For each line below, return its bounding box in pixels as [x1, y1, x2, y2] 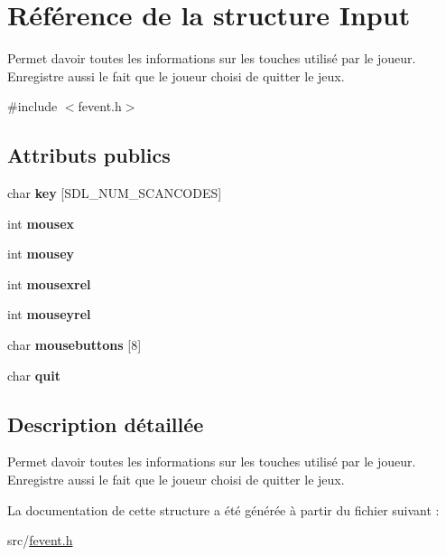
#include [7, 97, 58, 116]
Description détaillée [7, 410, 204, 438]
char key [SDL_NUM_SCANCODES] [7, 184, 222, 203]
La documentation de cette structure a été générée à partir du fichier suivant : [7, 500, 440, 519]
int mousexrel [7, 274, 91, 293]
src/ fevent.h [7, 531, 73, 550]
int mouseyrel [7, 305, 91, 324]
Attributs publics [7, 141, 171, 169]
